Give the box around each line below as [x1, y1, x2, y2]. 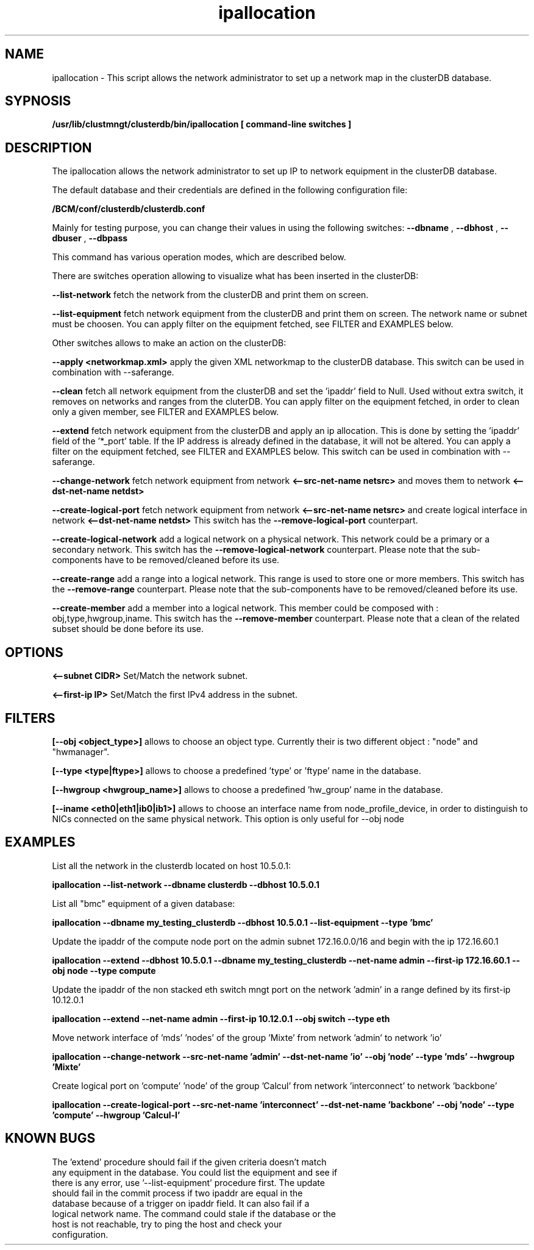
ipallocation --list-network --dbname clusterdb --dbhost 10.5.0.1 [52, 879, 319, 890]
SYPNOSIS [5, 93, 71, 109]
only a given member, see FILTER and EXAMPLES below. [52, 407, 279, 417]
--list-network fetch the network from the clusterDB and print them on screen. [52, 289, 369, 300]
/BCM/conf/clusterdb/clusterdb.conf [52, 204, 205, 215]
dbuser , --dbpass [52, 233, 128, 244]
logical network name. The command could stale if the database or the [52, 1208, 336, 1219]
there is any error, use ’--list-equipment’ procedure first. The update [52, 1177, 325, 1188]
